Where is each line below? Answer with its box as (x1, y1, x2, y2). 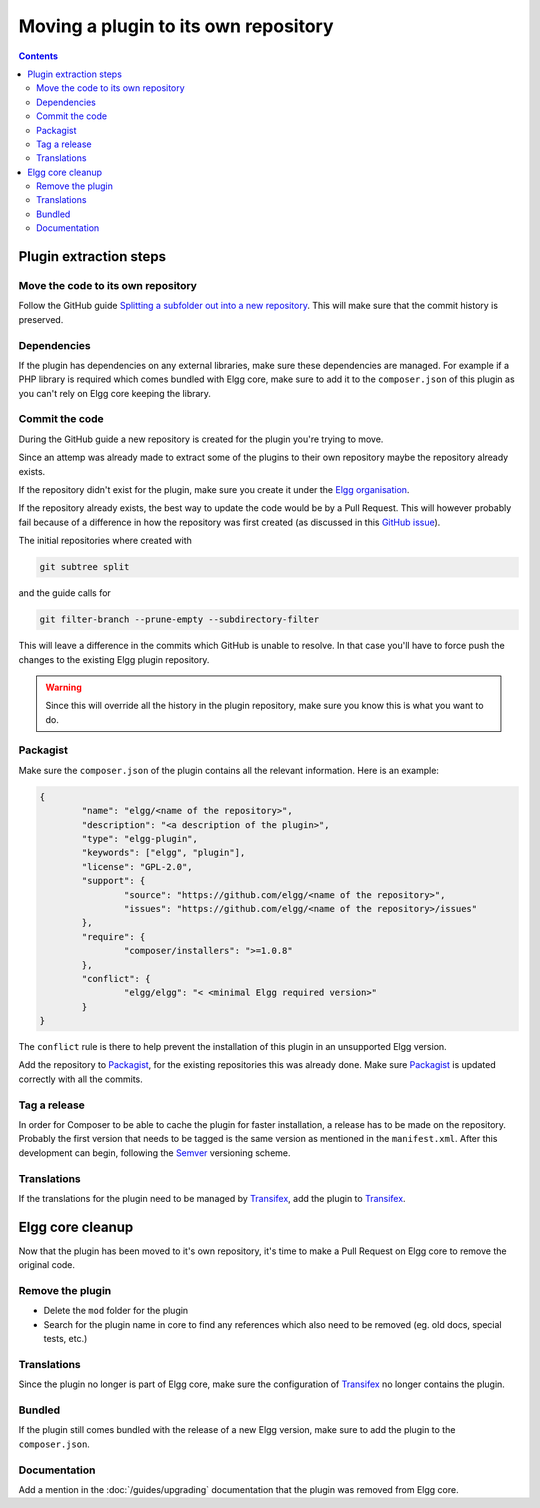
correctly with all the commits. (18, 1073, 144, 1085)
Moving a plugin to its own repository (18, 15, 334, 37)
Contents (18, 50, 59, 62)
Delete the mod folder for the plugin (43, 1305, 189, 1317)
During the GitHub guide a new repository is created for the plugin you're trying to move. (18, 433, 384, 445)
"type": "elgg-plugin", (81, 833, 199, 844)
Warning (45, 681, 82, 693)
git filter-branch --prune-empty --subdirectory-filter (39, 614, 320, 625)
